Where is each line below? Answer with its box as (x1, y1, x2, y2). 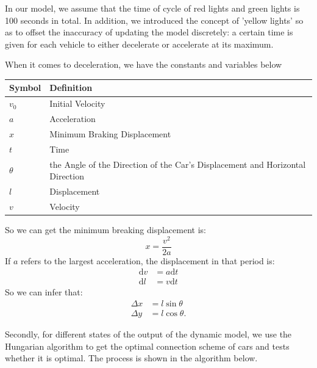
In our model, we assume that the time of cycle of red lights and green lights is (5, 2, 300, 14)
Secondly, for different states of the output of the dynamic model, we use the (5, 328, 292, 341)
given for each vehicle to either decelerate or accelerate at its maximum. (5, 37, 274, 50)
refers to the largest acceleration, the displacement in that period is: (21, 254, 275, 267)
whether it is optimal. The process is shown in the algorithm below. (5, 352, 258, 364)
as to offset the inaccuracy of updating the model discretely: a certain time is (5, 26, 293, 38)
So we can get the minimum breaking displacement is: (5, 223, 206, 236)
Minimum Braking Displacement (49, 128, 171, 140)
